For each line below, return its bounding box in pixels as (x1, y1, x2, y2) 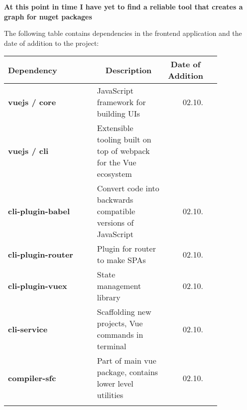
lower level (97, 378, 133, 390)
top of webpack (97, 145, 150, 157)
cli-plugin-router (8, 248, 73, 260)
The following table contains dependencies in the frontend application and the (4, 28, 242, 38)
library (97, 291, 121, 303)
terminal (97, 340, 126, 352)
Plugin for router (97, 243, 156, 255)
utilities (97, 389, 123, 401)
